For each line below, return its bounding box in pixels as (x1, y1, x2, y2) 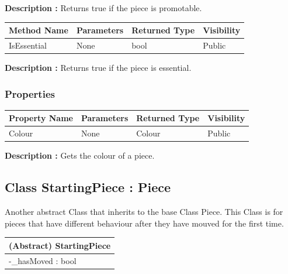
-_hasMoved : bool (9, 254, 77, 266)
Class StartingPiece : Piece (5, 178, 171, 196)
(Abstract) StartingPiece (9, 239, 111, 251)
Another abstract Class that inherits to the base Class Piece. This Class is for (5, 205, 283, 218)
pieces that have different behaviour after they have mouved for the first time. (5, 217, 284, 229)
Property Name (9, 112, 73, 124)
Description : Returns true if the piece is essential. (5, 61, 192, 74)
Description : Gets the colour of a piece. (5, 149, 155, 162)
